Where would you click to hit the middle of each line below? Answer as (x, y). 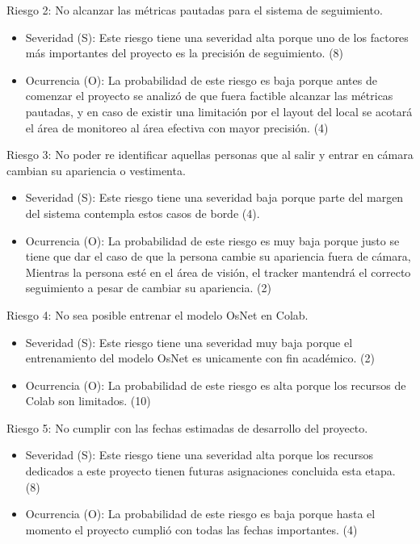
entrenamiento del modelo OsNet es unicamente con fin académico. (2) (200, 358)
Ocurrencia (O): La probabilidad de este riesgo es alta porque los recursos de (216, 385)
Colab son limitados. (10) (88, 401)
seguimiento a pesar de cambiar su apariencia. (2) (148, 288)
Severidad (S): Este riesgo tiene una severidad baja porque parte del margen (214, 197)
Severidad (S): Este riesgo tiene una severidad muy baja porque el (189, 342)
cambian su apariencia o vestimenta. (96, 170)
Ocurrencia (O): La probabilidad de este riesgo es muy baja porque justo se (212, 240)
